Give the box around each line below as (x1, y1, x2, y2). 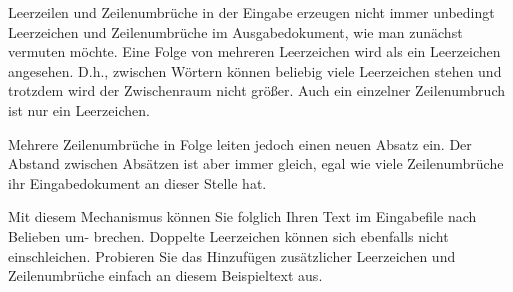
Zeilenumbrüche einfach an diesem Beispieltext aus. (8, 265, 323, 286)
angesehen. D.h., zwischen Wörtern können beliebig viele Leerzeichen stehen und (8, 60, 502, 81)
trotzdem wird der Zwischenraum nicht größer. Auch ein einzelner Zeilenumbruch (8, 80, 505, 101)
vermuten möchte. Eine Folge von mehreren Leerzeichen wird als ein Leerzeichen (8, 41, 501, 62)
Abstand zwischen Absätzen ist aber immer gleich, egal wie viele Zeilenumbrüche (8, 153, 504, 174)
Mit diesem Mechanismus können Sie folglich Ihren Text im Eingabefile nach (8, 206, 477, 227)
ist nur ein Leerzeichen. (8, 99, 150, 120)
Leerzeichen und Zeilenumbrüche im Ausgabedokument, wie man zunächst (8, 21, 463, 42)
